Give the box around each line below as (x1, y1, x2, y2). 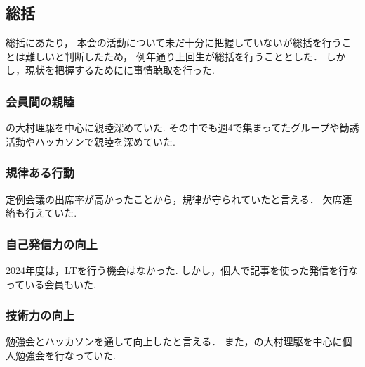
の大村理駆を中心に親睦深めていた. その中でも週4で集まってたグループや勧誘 (6, 120, 359, 135)
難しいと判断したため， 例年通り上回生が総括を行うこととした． (25, 49, 323, 63)
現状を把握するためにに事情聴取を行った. (25, 63, 215, 77)
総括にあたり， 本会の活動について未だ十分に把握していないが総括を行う (6, 35, 342, 50)
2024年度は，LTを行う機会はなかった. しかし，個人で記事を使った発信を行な (6, 263, 359, 278)
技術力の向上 (6, 307, 75, 324)
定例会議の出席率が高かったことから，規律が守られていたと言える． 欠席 (6, 191, 343, 206)
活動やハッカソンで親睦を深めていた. (6, 134, 175, 148)
